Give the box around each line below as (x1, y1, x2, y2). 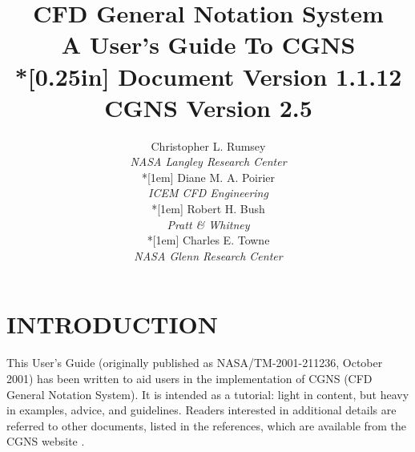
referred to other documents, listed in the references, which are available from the (6, 417, 407, 434)
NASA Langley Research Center (130, 153, 287, 170)
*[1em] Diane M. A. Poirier (141, 168, 276, 185)
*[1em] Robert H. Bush (151, 200, 265, 217)
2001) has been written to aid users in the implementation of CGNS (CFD (6, 369, 373, 386)
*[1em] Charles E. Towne (147, 232, 270, 248)
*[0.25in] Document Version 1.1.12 (14, 59, 402, 92)
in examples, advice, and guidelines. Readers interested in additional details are (6, 402, 397, 418)
